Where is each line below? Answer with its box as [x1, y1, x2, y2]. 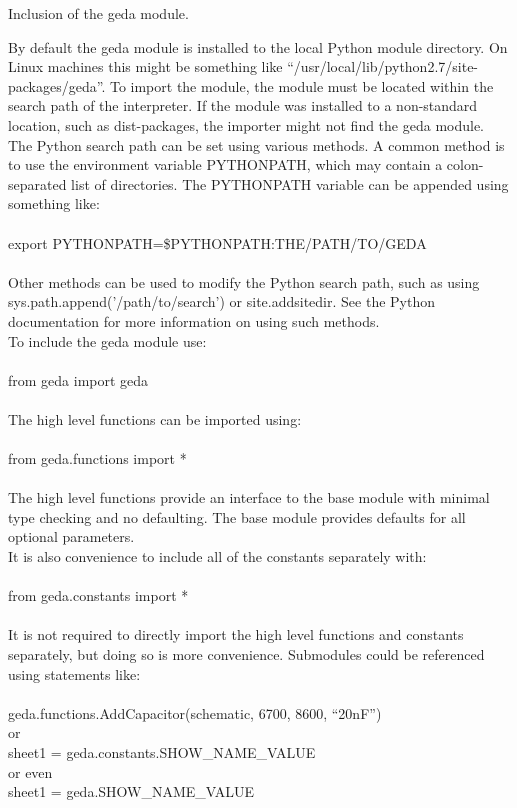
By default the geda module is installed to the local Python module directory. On [8, 36, 508, 57]
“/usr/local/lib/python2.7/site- [287, 56, 479, 77]
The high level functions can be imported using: [8, 408, 302, 429]
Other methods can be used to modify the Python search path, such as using [8, 271, 480, 292]
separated [8, 173, 67, 194]
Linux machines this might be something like [8, 56, 283, 77]
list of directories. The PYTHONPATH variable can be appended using [71, 173, 509, 194]
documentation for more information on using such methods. [8, 310, 380, 331]
